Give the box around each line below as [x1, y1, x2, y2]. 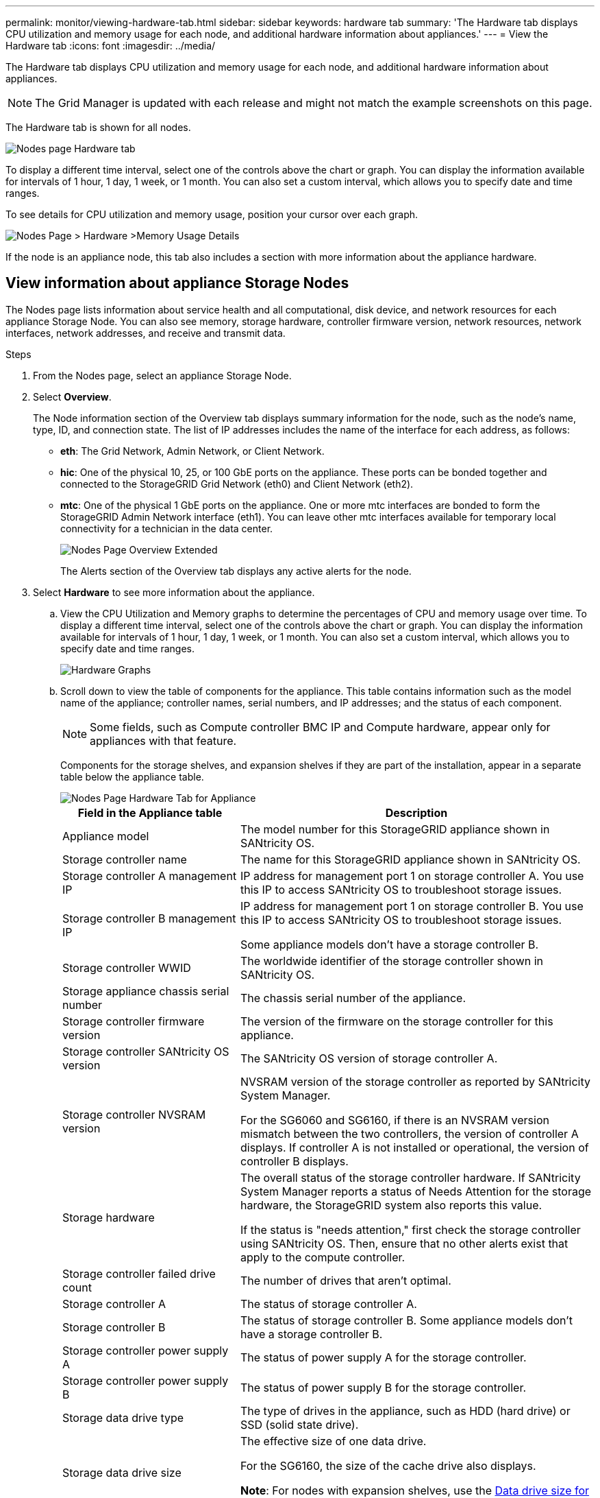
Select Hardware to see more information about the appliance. [33, 586, 315, 598]
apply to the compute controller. [240, 1250, 405, 1264]
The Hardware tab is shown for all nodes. [5, 121, 191, 133]
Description [385, 805, 448, 820]
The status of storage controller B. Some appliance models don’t [240, 1313, 573, 1327]
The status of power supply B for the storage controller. [240, 1380, 527, 1394]
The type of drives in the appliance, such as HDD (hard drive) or [240, 1403, 571, 1418]
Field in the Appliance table [77, 805, 223, 820]
